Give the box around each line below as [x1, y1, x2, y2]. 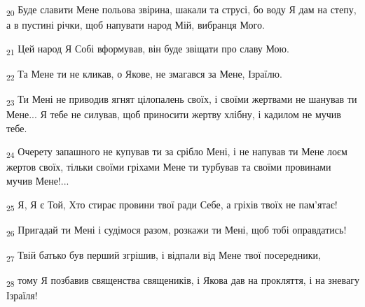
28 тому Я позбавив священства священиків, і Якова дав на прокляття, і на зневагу [6, 272, 359, 289]
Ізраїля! [6, 288, 38, 303]
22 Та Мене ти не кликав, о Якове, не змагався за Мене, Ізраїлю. [6, 66, 282, 83]
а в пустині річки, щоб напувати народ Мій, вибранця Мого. [6, 17, 265, 32]
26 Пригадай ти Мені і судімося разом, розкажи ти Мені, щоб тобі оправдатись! [6, 222, 347, 238]
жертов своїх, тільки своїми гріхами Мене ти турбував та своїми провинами [6, 159, 331, 174]
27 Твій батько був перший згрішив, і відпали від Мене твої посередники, [6, 247, 321, 264]
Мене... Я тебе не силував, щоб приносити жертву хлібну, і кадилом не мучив [6, 107, 341, 122]
